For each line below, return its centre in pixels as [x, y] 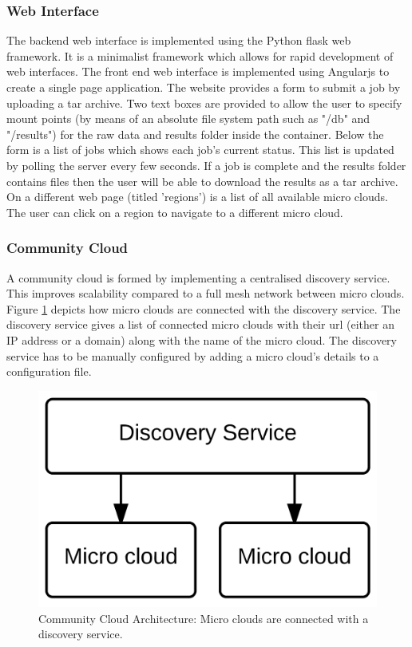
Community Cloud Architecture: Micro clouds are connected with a [204, 618]
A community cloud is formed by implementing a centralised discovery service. [198, 277]
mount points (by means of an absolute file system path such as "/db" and [188, 118]
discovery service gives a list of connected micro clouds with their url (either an [200, 324]
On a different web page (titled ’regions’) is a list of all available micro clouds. [197, 197]
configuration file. [49, 371]
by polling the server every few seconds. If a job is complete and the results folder [206, 165]
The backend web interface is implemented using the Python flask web [179, 40]
